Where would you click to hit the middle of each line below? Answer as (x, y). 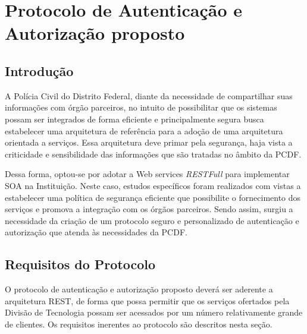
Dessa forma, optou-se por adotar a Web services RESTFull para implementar (147, 174)
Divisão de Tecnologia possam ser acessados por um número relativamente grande (154, 312)
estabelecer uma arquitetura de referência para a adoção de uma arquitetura (144, 130)
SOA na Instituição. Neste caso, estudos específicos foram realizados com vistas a (153, 185)
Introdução (39, 70)
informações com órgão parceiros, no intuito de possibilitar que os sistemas (141, 107)
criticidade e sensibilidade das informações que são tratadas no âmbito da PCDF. (153, 154)
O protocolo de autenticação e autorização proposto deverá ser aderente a (139, 289)
